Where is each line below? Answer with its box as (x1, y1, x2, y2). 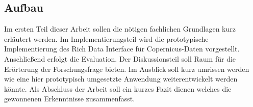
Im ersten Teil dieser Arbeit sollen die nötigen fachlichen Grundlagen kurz (4, 23, 236, 34)
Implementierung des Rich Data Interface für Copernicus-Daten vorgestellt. (4, 43, 240, 54)
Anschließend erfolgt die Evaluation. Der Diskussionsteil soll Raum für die (4, 53, 236, 64)
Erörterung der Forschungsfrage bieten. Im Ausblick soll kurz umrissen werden (4, 63, 249, 74)
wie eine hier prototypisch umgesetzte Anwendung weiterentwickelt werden (4, 73, 238, 84)
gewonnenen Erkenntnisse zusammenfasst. (4, 93, 135, 104)
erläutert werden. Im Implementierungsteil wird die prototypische (4, 33, 209, 44)
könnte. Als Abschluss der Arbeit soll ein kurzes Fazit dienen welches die (4, 83, 232, 94)
